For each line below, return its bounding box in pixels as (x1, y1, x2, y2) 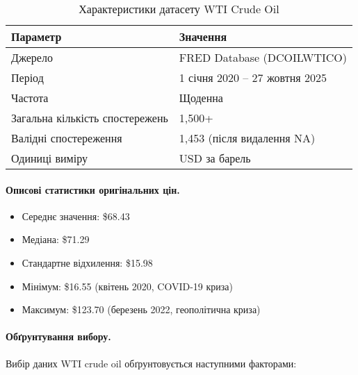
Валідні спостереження (11, 130, 122, 146)
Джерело (11, 49, 53, 65)
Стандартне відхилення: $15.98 (22, 255, 153, 269)
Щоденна (179, 90, 223, 106)
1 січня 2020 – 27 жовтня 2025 (179, 69, 327, 85)
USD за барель (179, 150, 251, 166)
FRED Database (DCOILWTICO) (179, 49, 347, 65)
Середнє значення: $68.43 (22, 208, 130, 223)
